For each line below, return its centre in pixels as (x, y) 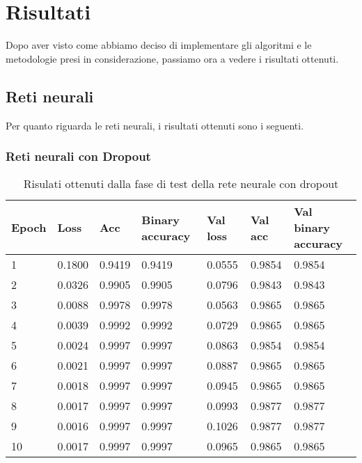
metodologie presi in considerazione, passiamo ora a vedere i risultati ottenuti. (172, 58)
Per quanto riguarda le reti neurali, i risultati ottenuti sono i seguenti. (155, 125)
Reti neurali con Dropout (78, 156)
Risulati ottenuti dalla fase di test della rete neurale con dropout (181, 184)
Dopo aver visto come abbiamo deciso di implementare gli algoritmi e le (159, 45)
